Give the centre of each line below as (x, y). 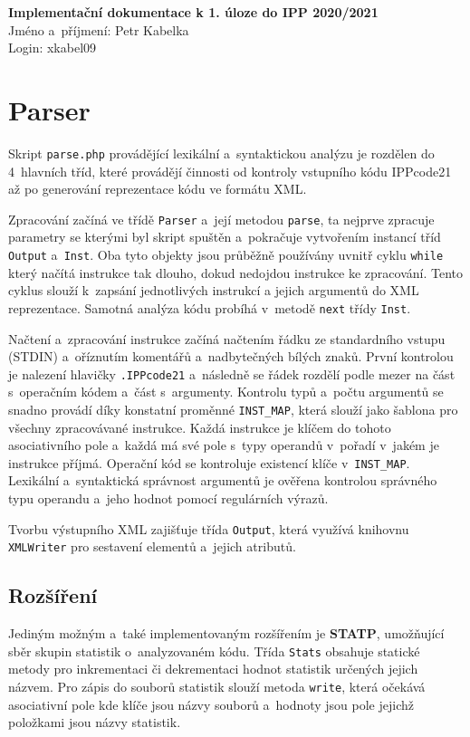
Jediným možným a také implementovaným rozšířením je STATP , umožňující (226, 633)
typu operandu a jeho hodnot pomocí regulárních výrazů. (168, 498)
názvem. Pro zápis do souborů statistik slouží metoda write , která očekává (217, 686)
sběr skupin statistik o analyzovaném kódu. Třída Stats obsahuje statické (214, 651)
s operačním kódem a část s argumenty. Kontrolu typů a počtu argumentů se (226, 392)
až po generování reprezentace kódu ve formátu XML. (158, 189)
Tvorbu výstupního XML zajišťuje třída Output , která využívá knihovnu (209, 528)
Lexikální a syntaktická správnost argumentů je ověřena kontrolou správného (223, 480)
